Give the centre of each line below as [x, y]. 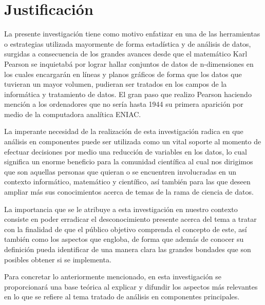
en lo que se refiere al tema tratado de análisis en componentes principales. [122, 297]
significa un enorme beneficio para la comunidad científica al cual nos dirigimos [129, 161]
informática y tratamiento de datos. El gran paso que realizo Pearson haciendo [128, 94]
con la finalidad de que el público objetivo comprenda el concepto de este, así [126, 229]
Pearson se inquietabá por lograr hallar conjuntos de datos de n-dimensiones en [129, 63]
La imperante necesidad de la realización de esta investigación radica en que [124, 131]
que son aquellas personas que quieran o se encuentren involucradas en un [120, 171]
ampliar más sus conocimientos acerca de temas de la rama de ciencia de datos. [129, 192]
